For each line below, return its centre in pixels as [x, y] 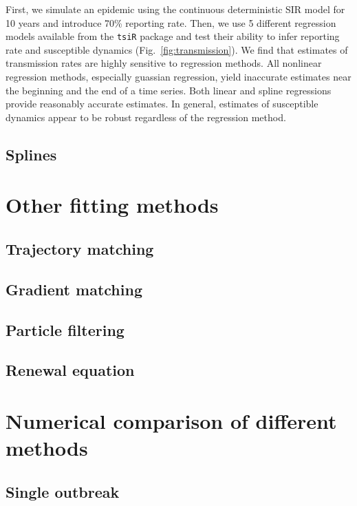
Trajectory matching [80, 248]
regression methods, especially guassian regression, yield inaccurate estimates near [178, 77]
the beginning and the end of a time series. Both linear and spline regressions [169, 90]
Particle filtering [65, 329]
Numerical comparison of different [171, 420]
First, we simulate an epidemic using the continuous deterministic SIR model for [175, 9]
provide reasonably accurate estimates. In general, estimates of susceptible [162, 104]
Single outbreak [63, 491]
